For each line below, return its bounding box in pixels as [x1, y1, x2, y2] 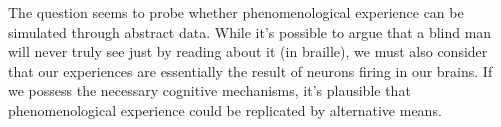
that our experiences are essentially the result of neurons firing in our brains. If [8, 60, 493, 81]
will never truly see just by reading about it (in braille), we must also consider [8, 41, 488, 62]
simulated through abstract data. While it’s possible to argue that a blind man [8, 21, 492, 42]
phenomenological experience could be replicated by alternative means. [8, 99, 442, 120]
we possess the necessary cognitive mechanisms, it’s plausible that [8, 80, 411, 101]
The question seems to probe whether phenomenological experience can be [8, 2, 464, 22]
